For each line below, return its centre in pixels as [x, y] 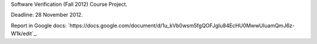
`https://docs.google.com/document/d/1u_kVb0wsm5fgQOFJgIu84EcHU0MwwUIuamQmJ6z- [181, 25]
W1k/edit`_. [24, 34]
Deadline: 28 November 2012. [47, 15]
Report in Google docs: [39, 25]
